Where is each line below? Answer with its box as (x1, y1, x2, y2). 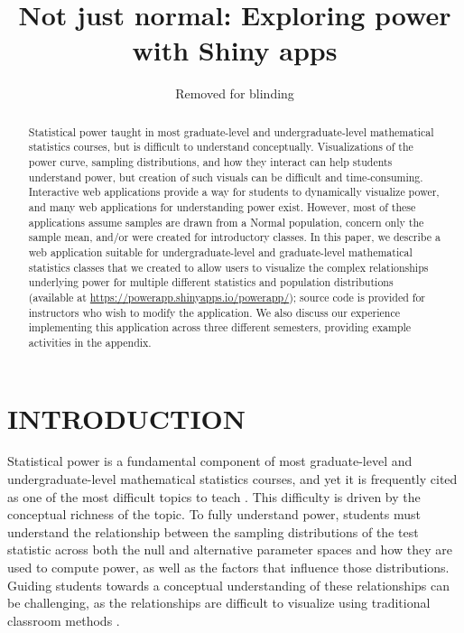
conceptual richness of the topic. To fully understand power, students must (7, 505, 421, 524)
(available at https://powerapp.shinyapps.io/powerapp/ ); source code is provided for (28, 289, 425, 304)
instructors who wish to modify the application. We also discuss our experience (28, 304, 400, 320)
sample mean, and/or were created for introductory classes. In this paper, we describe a (28, 229, 441, 245)
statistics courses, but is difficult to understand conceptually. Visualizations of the (28, 139, 413, 154)
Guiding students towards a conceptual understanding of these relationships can (7, 575, 450, 594)
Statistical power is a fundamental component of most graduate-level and (7, 451, 413, 470)
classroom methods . (7, 610, 120, 629)
